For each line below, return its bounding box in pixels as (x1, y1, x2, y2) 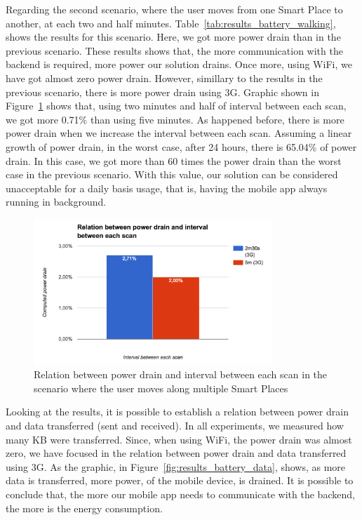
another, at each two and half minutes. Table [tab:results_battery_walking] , (6, 15, 336, 30)
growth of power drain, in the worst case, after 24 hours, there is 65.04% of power (6, 139, 357, 154)
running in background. (6, 194, 107, 209)
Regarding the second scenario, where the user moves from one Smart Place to (6, 2, 343, 16)
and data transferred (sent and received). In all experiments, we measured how (6, 418, 344, 432)
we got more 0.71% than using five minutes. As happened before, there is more (6, 112, 344, 126)
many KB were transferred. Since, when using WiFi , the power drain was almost (6, 432, 352, 446)
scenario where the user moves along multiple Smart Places (34, 380, 288, 395)
